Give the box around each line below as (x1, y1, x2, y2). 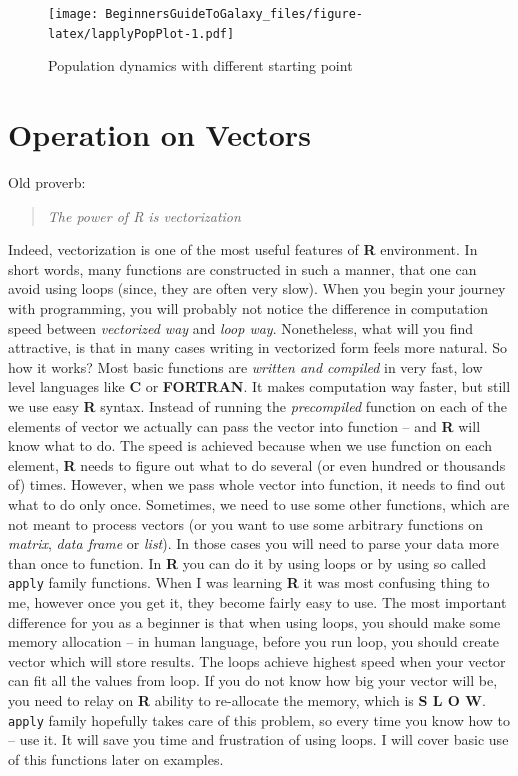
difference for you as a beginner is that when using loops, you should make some (8, 611, 501, 632)
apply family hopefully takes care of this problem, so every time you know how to (8, 709, 511, 730)
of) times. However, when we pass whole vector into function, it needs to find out (8, 474, 506, 495)
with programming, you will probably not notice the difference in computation (8, 298, 489, 318)
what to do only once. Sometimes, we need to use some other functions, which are (8, 493, 510, 514)
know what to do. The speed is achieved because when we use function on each (8, 435, 493, 456)
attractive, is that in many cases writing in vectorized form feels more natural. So (8, 337, 508, 358)
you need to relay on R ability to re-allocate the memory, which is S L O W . (8, 689, 486, 710)
